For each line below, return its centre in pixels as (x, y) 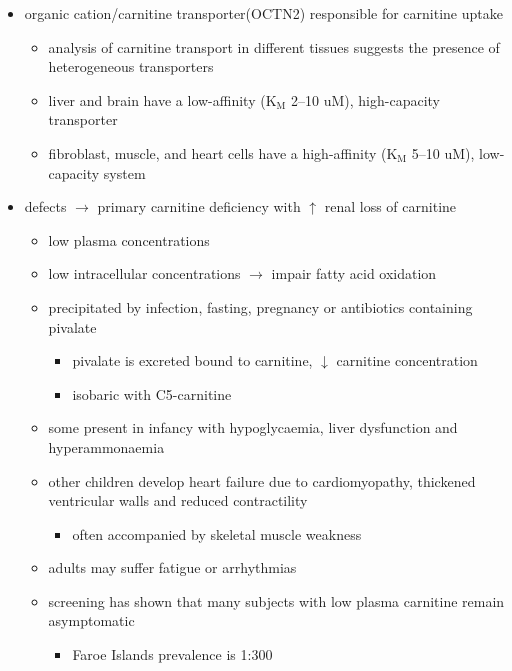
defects (45, 206)
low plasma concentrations (129, 239)
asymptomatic (91, 620)
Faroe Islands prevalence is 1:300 (172, 654)
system (124, 172)
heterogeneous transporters (131, 66)
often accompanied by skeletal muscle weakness (217, 533)
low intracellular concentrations (144, 273)
